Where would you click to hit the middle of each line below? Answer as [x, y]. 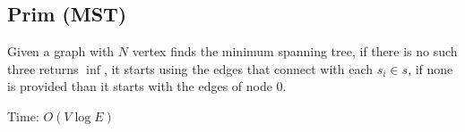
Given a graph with [61, 51]
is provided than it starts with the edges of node [140, 86]
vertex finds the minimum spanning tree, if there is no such [295, 51]
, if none [431, 68]
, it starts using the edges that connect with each [238, 68]
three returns [43, 68]
